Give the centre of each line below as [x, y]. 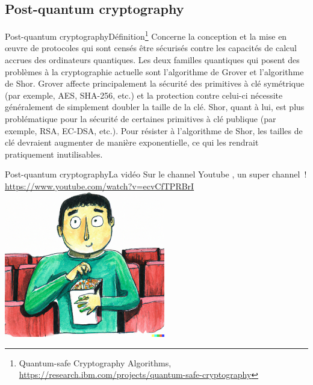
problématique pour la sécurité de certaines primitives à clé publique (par [141, 119]
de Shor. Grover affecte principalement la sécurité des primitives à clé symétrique [155, 83]
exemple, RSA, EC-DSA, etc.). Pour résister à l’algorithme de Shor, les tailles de [154, 130]
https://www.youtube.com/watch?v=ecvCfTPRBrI [100, 186]
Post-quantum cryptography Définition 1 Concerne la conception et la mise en [146, 35]
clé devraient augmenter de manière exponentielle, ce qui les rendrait [132, 142]
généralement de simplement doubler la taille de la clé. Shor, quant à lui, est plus [155, 107]
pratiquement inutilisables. [54, 154]
